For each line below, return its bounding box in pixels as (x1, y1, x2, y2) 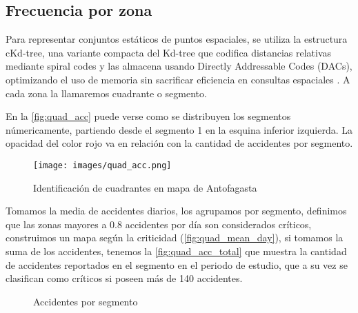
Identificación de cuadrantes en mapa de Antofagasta (33, 180, 257, 194)
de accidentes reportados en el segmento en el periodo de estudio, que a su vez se (6, 257, 348, 272)
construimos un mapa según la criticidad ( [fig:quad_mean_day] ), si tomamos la (6, 230, 344, 245)
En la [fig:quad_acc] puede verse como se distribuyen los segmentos (6, 109, 291, 123)
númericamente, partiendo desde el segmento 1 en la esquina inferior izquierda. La (6, 122, 353, 137)
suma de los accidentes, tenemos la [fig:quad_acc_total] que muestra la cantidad (6, 243, 347, 258)
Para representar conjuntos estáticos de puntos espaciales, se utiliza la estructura (6, 32, 348, 46)
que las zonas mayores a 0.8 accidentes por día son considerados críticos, (6, 216, 312, 231)
